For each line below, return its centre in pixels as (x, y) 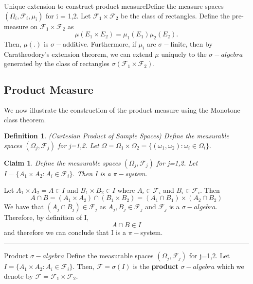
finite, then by (191, 43)
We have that (24, 207)
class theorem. (25, 119)
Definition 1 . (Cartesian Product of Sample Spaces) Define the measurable (117, 136)
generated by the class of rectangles (57, 63)
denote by (18, 276)
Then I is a (94, 173)
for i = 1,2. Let (68, 15)
